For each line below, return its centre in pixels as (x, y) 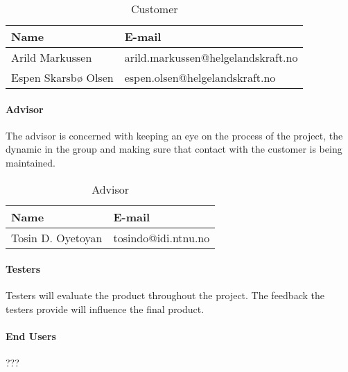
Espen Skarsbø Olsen (62, 77)
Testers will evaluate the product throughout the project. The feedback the (165, 295)
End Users (31, 336)
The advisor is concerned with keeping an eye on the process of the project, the (174, 135)
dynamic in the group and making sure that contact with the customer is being (174, 149)
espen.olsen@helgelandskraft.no (200, 77)
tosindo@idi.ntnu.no (162, 237)
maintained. (31, 162)
